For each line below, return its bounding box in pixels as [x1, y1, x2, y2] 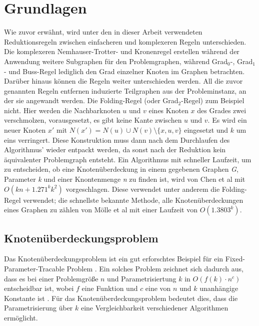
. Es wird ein [207, 115, 247, 125]
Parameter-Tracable [4, 263, 64, 274]
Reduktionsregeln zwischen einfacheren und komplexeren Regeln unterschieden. [4, 36, 246, 47]
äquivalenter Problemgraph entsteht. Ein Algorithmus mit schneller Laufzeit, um [4, 154, 251, 164]
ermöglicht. [4, 312, 38, 322]
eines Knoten [148, 105, 188, 115]
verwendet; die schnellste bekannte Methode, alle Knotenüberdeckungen [23, 194, 243, 205]
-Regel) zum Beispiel [181, 95, 244, 106]
